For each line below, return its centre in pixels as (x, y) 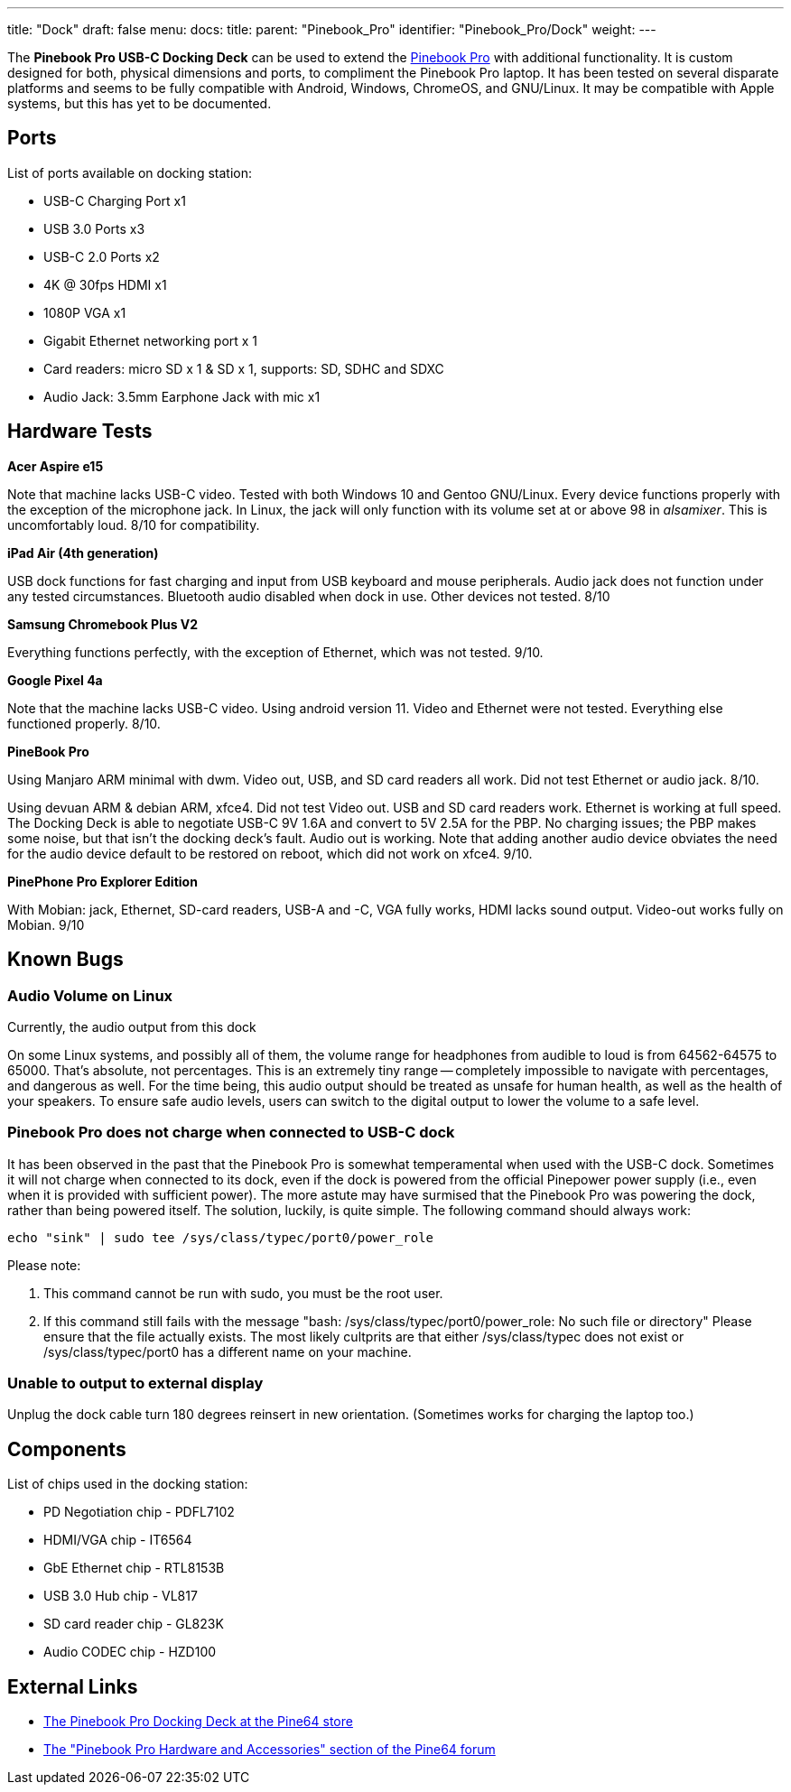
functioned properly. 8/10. (84, 723)
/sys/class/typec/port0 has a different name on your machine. (228, 1351)
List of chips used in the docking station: (128, 1484)
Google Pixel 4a (55, 680)
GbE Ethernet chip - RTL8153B (134, 1568)
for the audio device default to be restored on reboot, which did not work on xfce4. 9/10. (270, 853)
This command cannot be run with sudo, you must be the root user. (243, 1293)
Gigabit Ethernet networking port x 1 (151, 340)
